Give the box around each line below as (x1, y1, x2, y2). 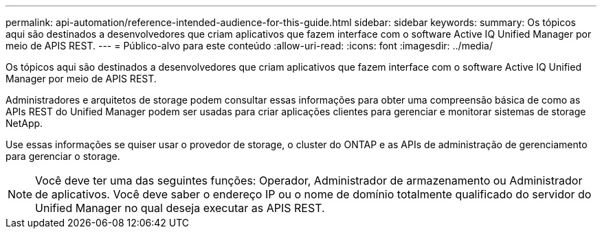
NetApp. (5, 117, 43, 129)
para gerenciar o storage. (5, 150, 120, 162)
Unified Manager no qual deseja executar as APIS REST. (35, 201, 325, 215)
